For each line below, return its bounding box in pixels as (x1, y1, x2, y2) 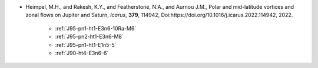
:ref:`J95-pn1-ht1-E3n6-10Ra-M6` (55, 25, 137, 32)
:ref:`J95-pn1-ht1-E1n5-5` (55, 41, 117, 48)
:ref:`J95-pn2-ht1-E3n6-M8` (55, 33, 124, 40)
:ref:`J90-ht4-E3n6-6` (55, 49, 109, 56)
